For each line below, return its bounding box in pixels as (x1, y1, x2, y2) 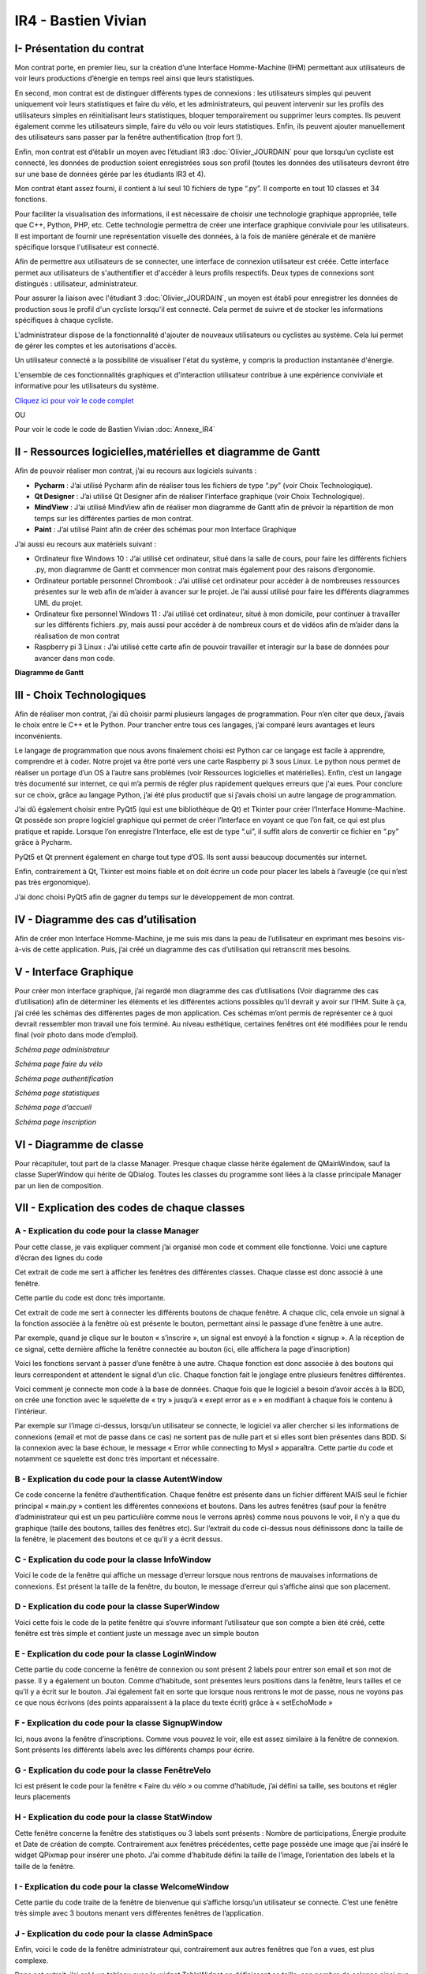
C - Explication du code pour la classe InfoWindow (14, 1554, 212, 1565)
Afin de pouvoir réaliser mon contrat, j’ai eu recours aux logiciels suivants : (14, 466, 257, 475)
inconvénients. (14, 731, 62, 741)
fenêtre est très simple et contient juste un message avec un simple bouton (14, 1629, 260, 1638)
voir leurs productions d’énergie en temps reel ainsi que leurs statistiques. (14, 73, 256, 83)
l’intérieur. (14, 1406, 47, 1416)
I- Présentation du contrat (14, 42, 144, 55)
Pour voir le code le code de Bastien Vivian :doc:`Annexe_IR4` (14, 425, 216, 434)
